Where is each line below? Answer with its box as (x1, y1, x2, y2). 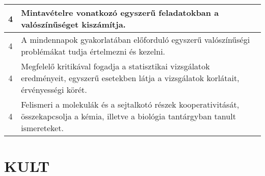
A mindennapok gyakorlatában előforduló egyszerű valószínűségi (21, 34, 250, 45)
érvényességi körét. (21, 84, 87, 95)
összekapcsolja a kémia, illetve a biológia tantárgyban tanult (21, 110, 236, 122)
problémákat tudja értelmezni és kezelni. (21, 45, 166, 57)
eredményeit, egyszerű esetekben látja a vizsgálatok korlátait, (21, 72, 240, 84)
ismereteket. (21, 122, 64, 134)
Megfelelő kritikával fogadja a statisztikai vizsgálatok (21, 60, 210, 72)
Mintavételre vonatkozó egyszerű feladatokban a (21, 7, 219, 18)
